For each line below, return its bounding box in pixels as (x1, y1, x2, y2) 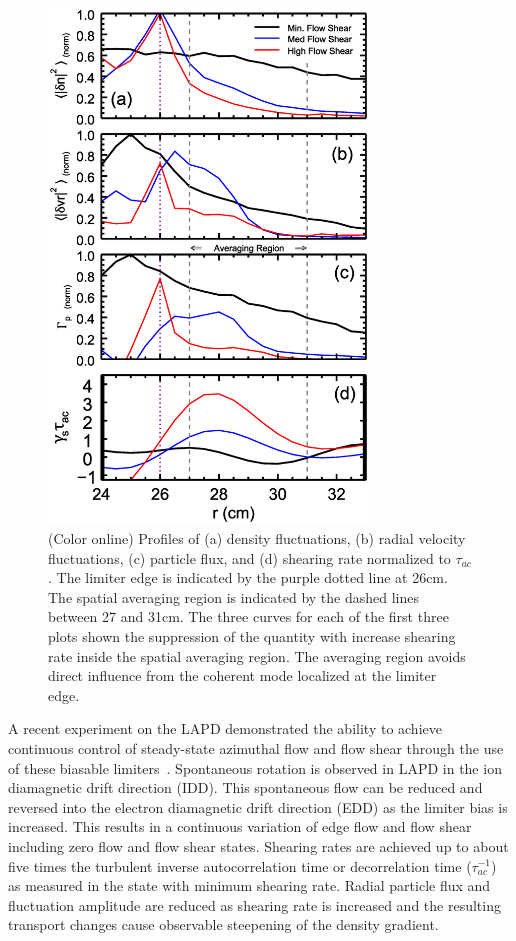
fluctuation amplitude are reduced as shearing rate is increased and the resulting (8, 894, 501, 915)
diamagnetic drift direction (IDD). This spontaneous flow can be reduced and (8, 777, 483, 798)
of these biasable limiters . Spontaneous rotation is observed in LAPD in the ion (8, 757, 502, 778)
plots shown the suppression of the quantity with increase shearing (48, 625, 456, 646)
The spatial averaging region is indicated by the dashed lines (48, 586, 419, 607)
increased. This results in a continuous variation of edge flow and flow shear (8, 816, 472, 837)
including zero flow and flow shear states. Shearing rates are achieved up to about (8, 835, 509, 856)
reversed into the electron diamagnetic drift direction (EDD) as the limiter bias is (8, 796, 508, 817)
